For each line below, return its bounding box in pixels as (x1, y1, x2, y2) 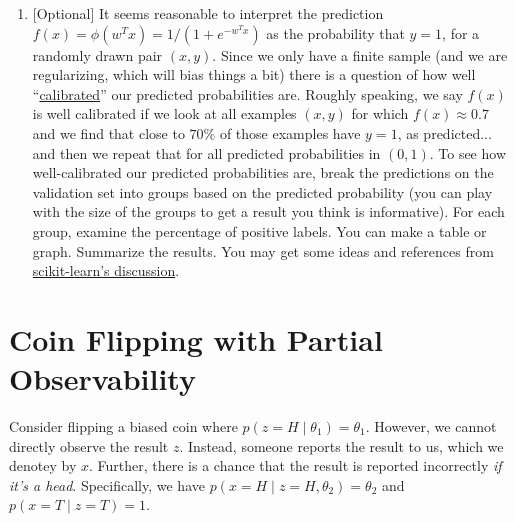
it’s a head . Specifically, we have (9, 474, 205, 495)
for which (351, 103, 409, 124)
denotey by (9, 455, 77, 476)
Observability (9, 358, 196, 399)
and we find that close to (32, 122, 185, 143)
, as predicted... (397, 122, 492, 143)
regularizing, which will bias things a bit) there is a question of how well (32, 64, 476, 85)
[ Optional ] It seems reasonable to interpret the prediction (32, 3, 384, 23)
